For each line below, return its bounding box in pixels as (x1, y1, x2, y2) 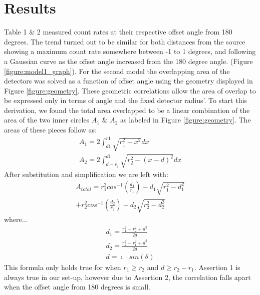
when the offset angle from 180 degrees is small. (4, 281, 150, 292)
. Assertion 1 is (194, 262, 240, 272)
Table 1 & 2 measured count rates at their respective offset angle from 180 (4, 26, 232, 37)
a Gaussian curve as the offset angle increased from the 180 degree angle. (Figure (4, 55, 253, 66)
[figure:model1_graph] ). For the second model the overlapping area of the (4, 65, 230, 76)
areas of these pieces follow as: (4, 124, 97, 135)
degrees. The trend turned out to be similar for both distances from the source (4, 36, 245, 46)
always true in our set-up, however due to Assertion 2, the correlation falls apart (4, 271, 251, 282)
